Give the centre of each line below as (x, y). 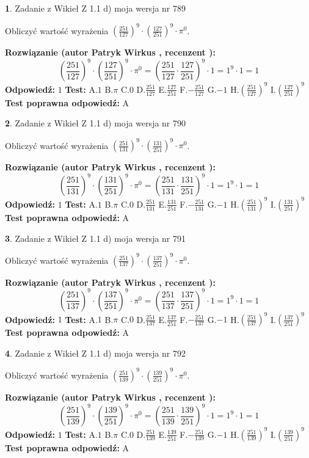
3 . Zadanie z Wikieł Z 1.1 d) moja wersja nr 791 (96, 238)
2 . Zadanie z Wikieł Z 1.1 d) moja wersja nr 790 (96, 123)
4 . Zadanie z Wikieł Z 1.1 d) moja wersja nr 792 (96, 353)
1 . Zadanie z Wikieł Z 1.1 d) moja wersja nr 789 (96, 8)
